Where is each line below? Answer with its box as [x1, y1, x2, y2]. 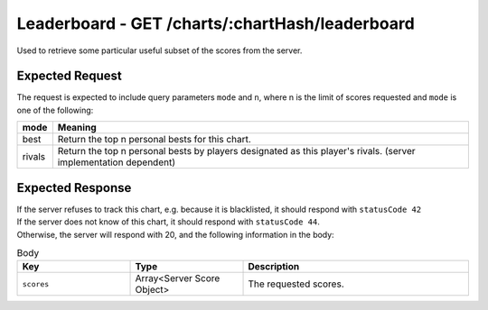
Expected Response [16, 180, 132, 196]
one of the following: [16, 105, 94, 115]
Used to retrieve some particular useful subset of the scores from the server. [16, 45, 303, 56]
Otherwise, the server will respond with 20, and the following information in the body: [16, 229, 334, 240]
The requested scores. [248, 278, 344, 290]
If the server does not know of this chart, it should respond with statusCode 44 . [16, 216, 320, 227]
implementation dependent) [57, 156, 176, 169]
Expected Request [16, 68, 122, 84]
